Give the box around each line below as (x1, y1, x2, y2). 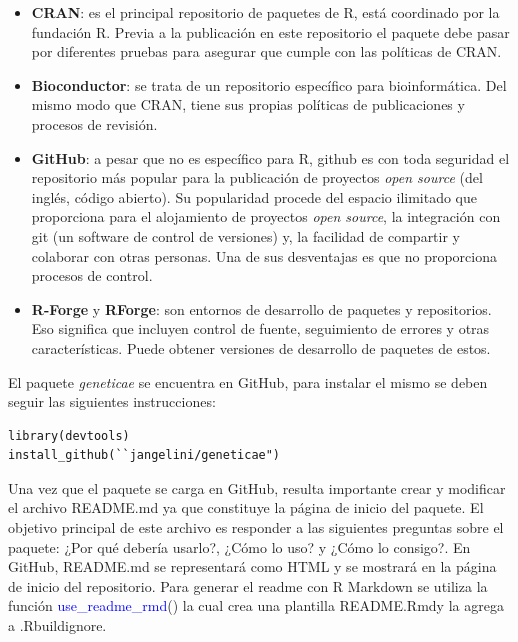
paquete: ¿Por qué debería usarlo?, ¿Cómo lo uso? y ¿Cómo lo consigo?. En (8, 536, 471, 557)
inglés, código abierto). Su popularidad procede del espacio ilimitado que (31, 186, 478, 207)
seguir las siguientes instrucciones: (8, 391, 216, 412)
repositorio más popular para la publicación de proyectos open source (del (31, 167, 483, 188)
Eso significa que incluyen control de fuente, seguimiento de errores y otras (31, 318, 490, 339)
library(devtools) (8, 428, 130, 443)
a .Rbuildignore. (8, 615, 107, 636)
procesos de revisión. (31, 113, 158, 134)
